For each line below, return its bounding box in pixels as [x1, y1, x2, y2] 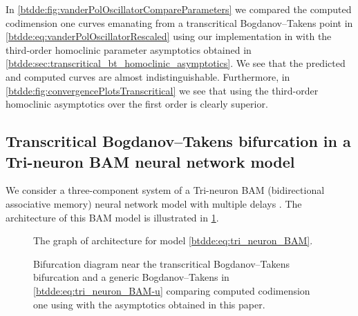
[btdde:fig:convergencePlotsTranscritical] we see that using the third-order [6, 83, 319, 97]
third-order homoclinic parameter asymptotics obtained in [6, 42, 252, 57]
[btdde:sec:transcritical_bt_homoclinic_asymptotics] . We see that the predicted [6, 56, 346, 70]
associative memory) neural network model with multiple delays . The [6, 196, 302, 210]
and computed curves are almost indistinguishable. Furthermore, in [6, 69, 290, 83]
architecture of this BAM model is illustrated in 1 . [6, 210, 219, 224]
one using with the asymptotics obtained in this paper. [33, 297, 265, 311]
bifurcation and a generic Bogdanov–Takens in [33, 270, 229, 284]
